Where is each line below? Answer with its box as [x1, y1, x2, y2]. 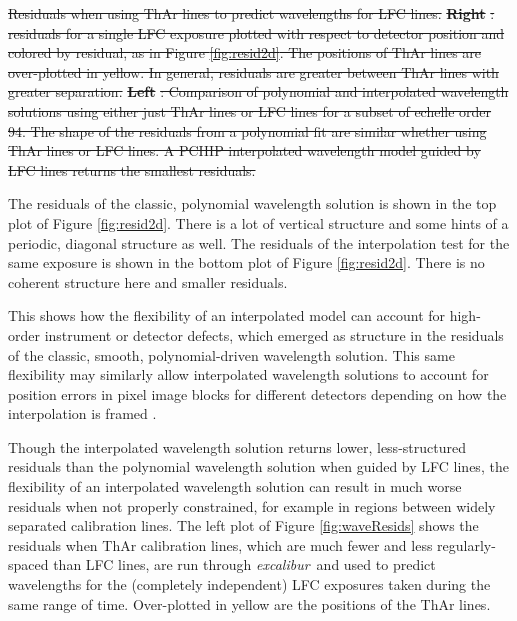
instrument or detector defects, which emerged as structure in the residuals [44, 324, 504, 345]
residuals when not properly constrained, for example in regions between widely [8, 495, 496, 516]
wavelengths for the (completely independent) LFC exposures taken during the [8, 574, 491, 595]
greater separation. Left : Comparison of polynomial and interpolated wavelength [8, 81, 509, 102]
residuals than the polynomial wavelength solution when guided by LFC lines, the [8, 456, 509, 477]
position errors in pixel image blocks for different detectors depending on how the [8, 383, 507, 404]
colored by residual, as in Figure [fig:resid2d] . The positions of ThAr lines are [8, 42, 482, 63]
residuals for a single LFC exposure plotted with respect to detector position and [8, 22, 505, 43]
